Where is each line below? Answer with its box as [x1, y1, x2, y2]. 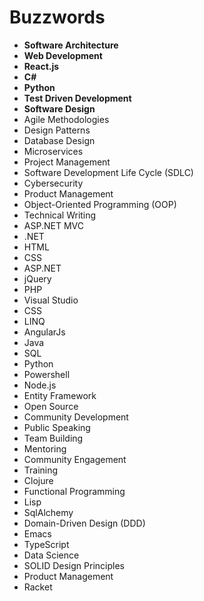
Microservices [23, 145, 84, 157]
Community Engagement [23, 453, 127, 465]
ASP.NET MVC [23, 219, 84, 231]
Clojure [23, 474, 54, 486]
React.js [23, 60, 60, 72]
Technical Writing [23, 209, 97, 221]
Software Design [23, 102, 96, 115]
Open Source [23, 400, 79, 412]
